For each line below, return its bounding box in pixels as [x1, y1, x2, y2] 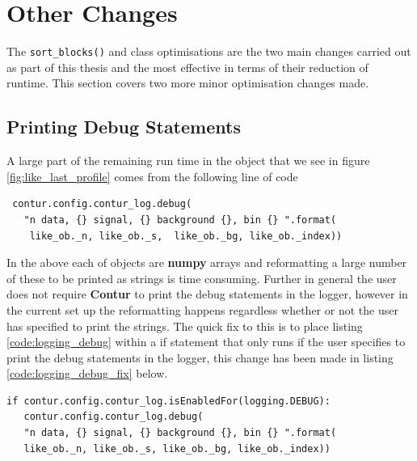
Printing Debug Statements [6, 114, 241, 139]
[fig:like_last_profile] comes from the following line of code [6, 167, 298, 184]
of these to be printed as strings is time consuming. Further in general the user [6, 269, 397, 286]
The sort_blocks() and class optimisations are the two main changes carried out [6, 43, 411, 60]
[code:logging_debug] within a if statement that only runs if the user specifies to [6, 333, 406, 350]
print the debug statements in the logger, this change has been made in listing [6, 349, 394, 366]
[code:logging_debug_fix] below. [6, 365, 168, 382]
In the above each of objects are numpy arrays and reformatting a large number [6, 254, 407, 271]
